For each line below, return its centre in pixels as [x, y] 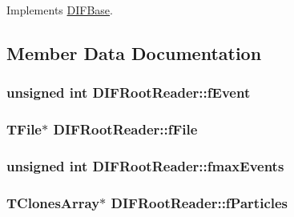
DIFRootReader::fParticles [199, 202]
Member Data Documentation [134, 52]
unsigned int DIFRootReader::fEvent [129, 92]
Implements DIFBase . [60, 10]
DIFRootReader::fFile [125, 129]
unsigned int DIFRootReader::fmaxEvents [145, 165]
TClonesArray [53, 202]
